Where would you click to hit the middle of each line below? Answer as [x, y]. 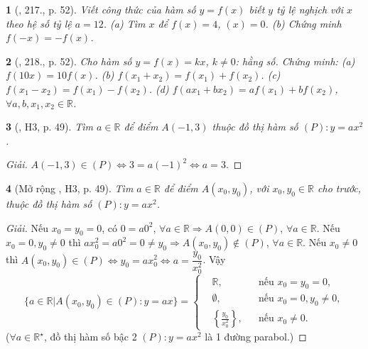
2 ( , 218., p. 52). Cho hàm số [69, 61]
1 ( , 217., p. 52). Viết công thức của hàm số [101, 9]
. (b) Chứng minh [303, 23]
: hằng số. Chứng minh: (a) [295, 61]
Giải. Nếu [27, 227]
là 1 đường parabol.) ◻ [256, 337]
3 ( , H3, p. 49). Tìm [49, 127]
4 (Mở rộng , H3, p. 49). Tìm [70, 188]
